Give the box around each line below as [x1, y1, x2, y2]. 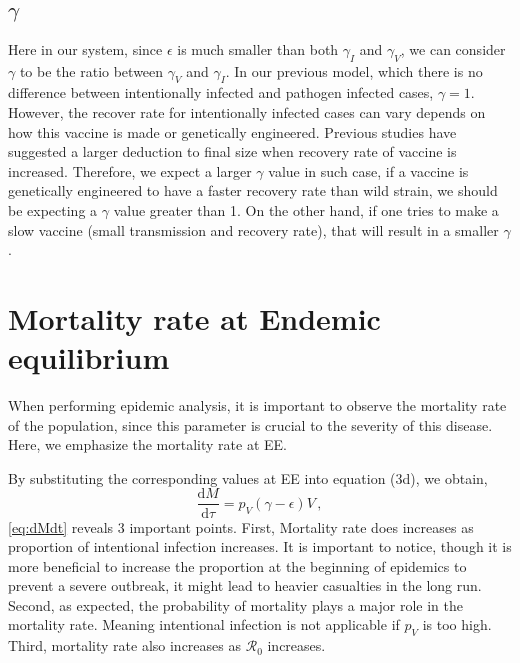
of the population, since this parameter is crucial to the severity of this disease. [8, 414, 493, 435]
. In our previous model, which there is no [225, 60, 483, 81]
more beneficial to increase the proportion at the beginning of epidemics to [8, 555, 467, 576]
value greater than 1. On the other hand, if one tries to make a [113, 199, 499, 220]
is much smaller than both [177, 38, 339, 59]
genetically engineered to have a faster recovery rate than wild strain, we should [8, 180, 498, 201]
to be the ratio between [19, 60, 164, 81]
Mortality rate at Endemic [8, 297, 381, 338]
